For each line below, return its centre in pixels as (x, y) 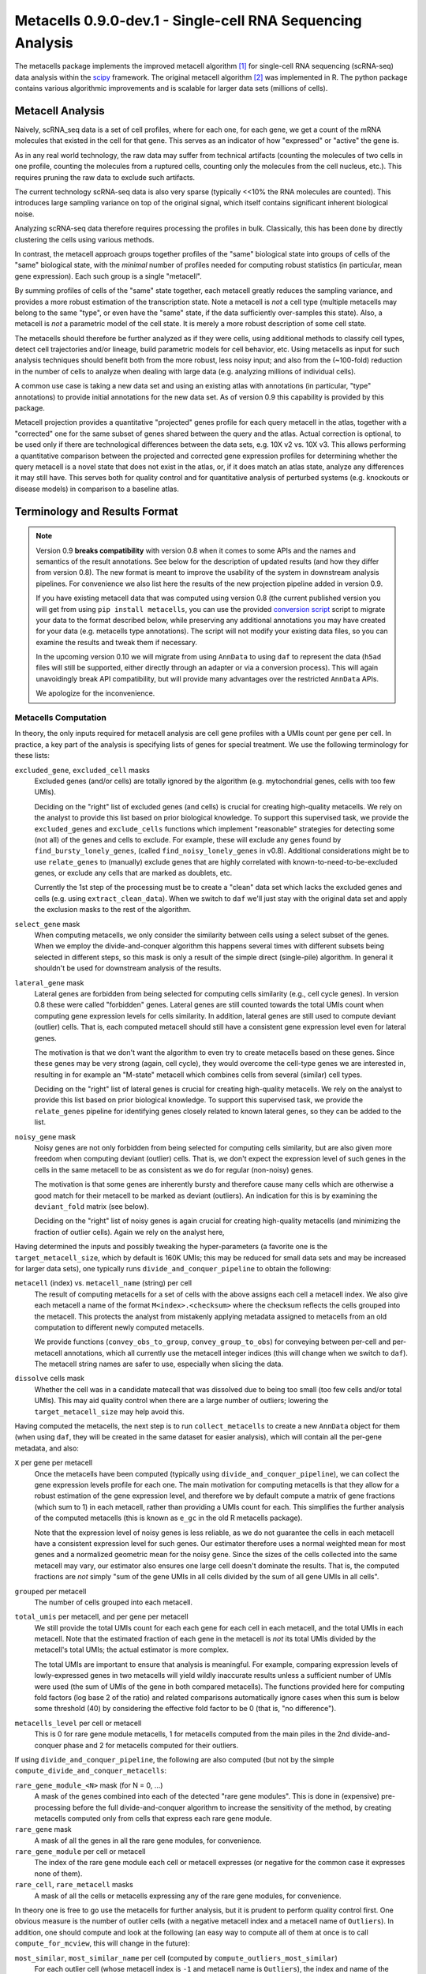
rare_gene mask (43, 1830)
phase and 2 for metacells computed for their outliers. (151, 1745)
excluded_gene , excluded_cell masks (82, 770)
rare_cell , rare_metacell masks (74, 1885)
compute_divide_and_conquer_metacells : (91, 1771)
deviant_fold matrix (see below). (92, 1207)
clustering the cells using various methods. (84, 239)
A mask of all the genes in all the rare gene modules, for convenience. (148, 1841)
